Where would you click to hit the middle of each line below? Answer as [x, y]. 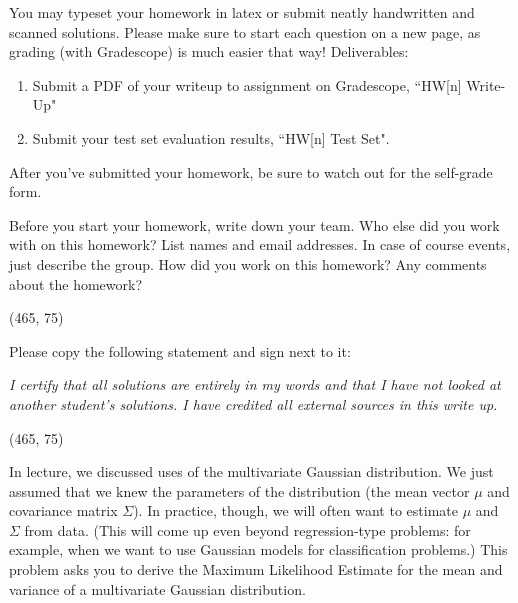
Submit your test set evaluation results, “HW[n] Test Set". [211, 137]
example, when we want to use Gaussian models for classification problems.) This [258, 549]
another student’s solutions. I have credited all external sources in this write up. [253, 403]
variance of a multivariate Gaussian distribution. [157, 588]
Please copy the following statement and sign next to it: [180, 350]
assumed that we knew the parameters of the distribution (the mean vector [239, 490]
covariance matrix [63, 510]
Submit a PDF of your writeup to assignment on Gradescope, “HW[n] [247, 84]
